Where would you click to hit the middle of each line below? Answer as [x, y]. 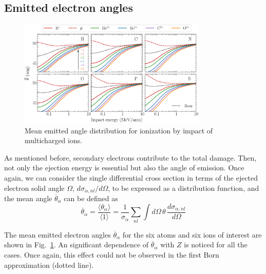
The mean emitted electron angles [58, 234]
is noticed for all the [216, 244]
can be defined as [91, 198]
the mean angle [28, 198]
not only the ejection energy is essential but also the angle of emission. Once [124, 168]
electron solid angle [34, 188]
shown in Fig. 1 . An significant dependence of [77, 244]
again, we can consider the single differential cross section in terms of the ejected [131, 177]
